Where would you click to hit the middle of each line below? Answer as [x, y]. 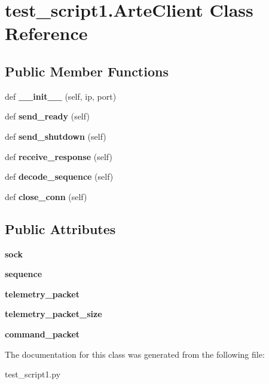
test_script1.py [33, 374]
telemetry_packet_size [54, 314]
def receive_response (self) [59, 156]
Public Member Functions [87, 71]
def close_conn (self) [46, 196]
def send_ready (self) [47, 116]
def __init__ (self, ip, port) [61, 96]
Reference [46, 33]
